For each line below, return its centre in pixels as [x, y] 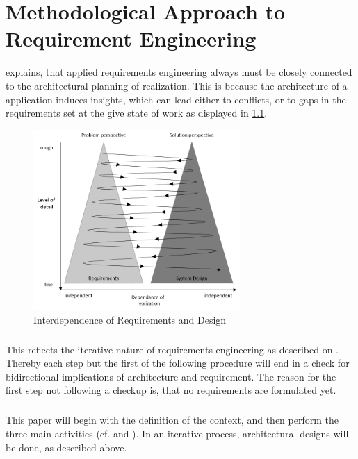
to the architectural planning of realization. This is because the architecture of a [177, 85]
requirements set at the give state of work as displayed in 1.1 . [137, 113]
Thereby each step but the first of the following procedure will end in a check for [178, 363]
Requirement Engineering [131, 39]
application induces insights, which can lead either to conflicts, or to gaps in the [176, 99]
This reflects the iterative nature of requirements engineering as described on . [172, 349]
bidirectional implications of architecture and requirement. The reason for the [171, 376]
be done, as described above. [66, 447]
